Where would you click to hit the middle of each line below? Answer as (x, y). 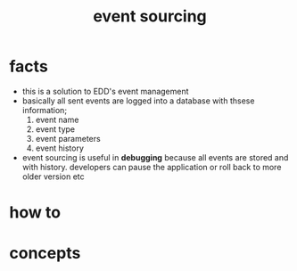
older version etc (53, 177)
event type (55, 129)
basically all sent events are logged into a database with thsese (138, 101)
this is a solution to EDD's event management (105, 91)
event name (57, 119)
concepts (45, 254)
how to (35, 213)
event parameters (68, 138)
